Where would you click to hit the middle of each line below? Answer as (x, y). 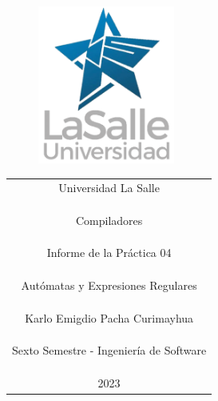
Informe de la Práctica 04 (109, 253)
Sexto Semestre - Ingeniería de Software (109, 350)
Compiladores (109, 220)
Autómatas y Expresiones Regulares (109, 285)
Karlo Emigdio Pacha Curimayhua (109, 317)
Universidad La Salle (109, 188)
